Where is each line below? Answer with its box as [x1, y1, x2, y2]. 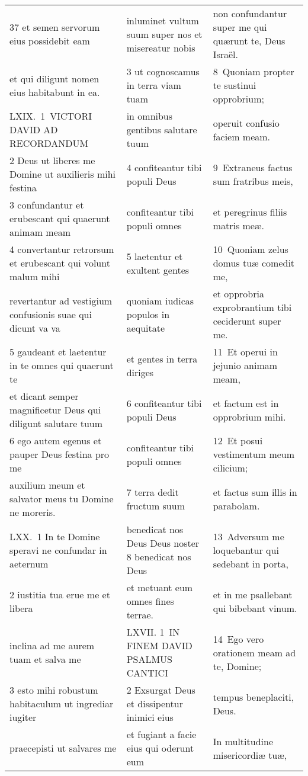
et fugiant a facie [126, 727, 197, 741]
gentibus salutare [126, 123, 197, 136]
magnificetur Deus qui [9, 403, 101, 416]
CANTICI [126, 666, 168, 679]
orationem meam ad [213, 645, 296, 659]
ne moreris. [9, 505, 56, 519]
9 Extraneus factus [213, 160, 293, 174]
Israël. [213, 47, 238, 61]
